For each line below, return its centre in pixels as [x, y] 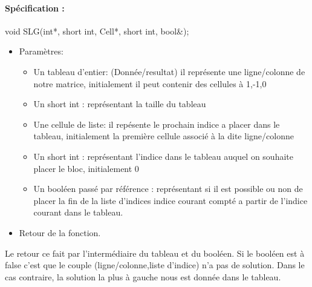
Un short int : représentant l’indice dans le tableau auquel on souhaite [163, 156]
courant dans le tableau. [78, 212]
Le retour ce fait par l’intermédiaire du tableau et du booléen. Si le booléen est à [155, 253]
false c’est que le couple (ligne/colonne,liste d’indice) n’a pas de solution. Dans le [155, 265]
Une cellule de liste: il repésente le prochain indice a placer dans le [157, 124]
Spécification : [35, 8]
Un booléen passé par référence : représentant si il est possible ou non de [168, 189]
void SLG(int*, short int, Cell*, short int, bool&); [97, 31]
